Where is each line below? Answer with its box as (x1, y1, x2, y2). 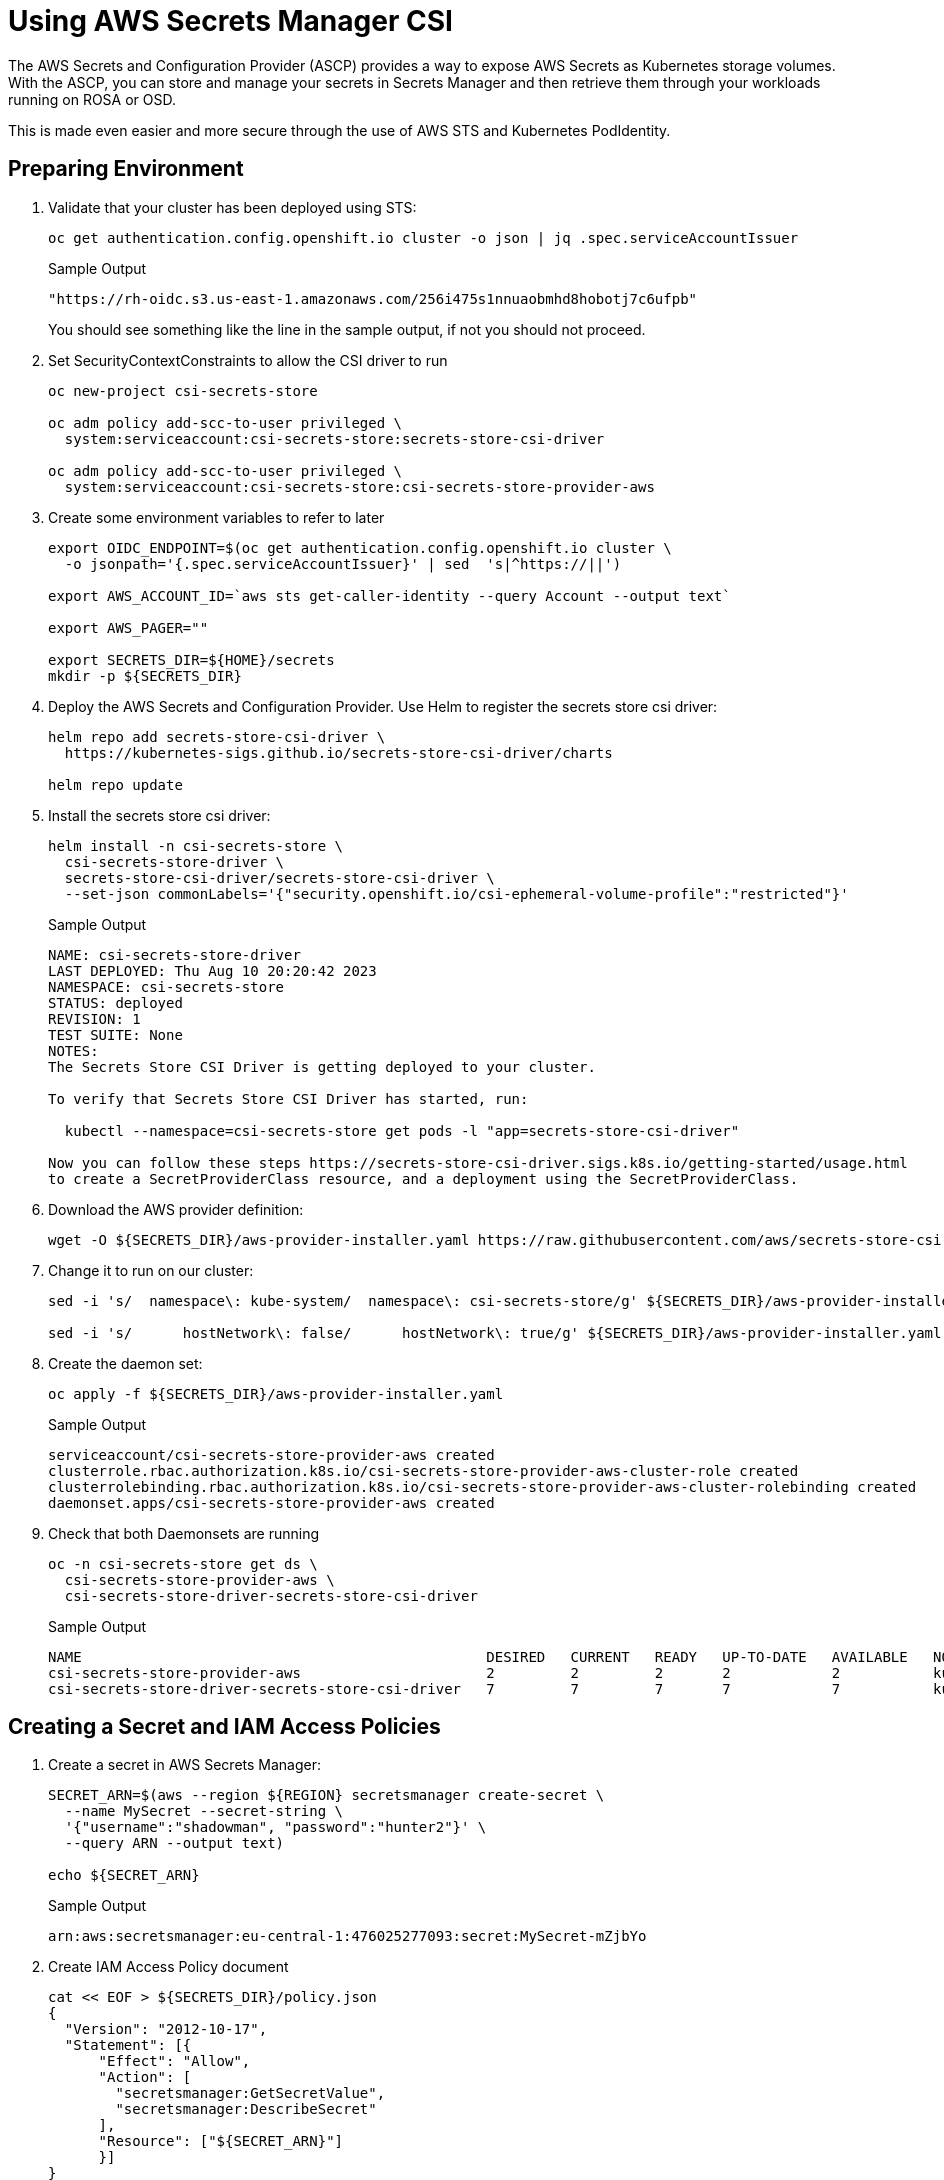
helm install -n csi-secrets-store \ (48, 837, 344, 854)
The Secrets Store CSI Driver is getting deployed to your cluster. (48, 1058, 596, 1075)
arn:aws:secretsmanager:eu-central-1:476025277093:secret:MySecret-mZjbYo (48, 1928, 647, 1945)
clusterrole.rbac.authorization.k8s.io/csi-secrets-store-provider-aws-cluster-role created (48, 1462, 799, 1479)
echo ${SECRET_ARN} (48, 1867, 200, 1884)
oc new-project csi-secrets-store (48, 382, 318, 399)
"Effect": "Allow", (98, 2053, 251, 2070)
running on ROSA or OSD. (8, 90, 176, 108)
